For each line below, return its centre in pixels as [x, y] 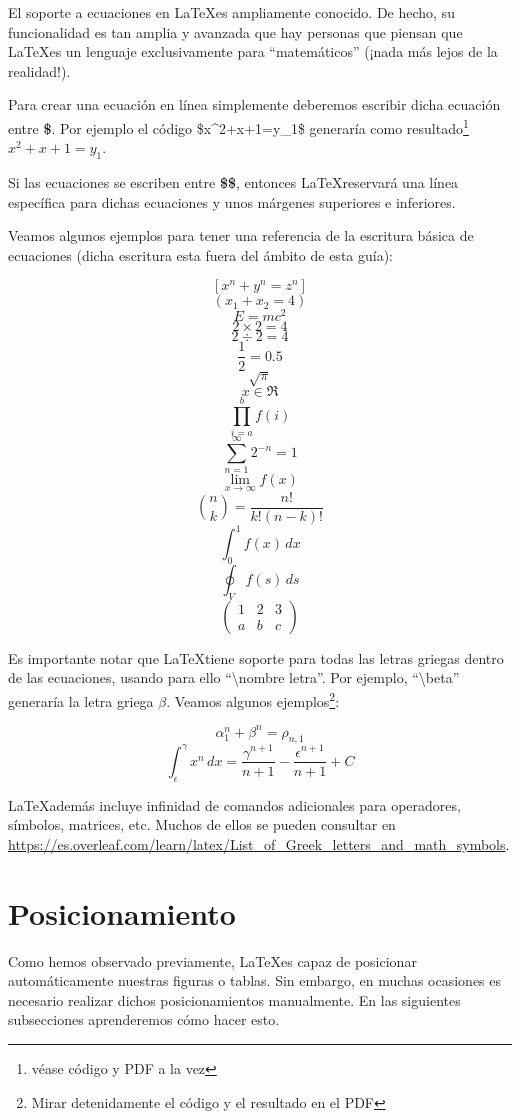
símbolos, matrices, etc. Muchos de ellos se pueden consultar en [202, 824]
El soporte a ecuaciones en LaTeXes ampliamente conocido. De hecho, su [231, 12]
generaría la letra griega [81, 700]
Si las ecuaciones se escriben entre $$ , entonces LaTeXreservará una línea [233, 182]
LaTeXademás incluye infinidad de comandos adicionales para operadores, [234, 804]
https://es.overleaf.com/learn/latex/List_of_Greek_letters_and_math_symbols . [259, 843]
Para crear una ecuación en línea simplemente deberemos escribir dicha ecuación [254, 104]
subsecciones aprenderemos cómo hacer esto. [144, 1019]
